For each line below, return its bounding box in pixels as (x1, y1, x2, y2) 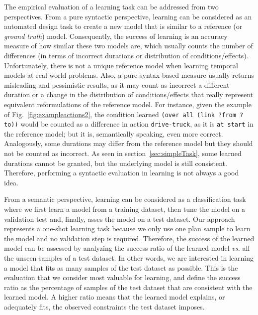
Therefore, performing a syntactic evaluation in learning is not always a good (4, 167, 239, 178)
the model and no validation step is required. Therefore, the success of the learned (4, 233, 255, 243)
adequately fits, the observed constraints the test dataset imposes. (4, 301, 205, 312)
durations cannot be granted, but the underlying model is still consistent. (4, 157, 227, 168)
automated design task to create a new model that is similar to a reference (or (4, 21, 243, 31)
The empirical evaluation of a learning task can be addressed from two (4, 1, 219, 11)
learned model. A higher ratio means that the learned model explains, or (4, 292, 225, 302)
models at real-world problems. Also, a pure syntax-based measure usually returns (4, 70, 254, 80)
